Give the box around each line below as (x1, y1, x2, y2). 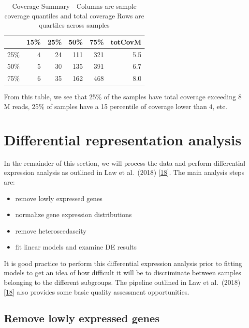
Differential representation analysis (4, 129, 242, 149)
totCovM (110, 36, 142, 47)
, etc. (212, 101, 227, 111)
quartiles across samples (39, 20, 110, 30)
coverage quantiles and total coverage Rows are (4, 10, 144, 20)
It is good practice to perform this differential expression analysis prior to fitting (4, 258, 242, 268)
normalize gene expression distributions (15, 209, 132, 219)
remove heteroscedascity (15, 225, 87, 235)
